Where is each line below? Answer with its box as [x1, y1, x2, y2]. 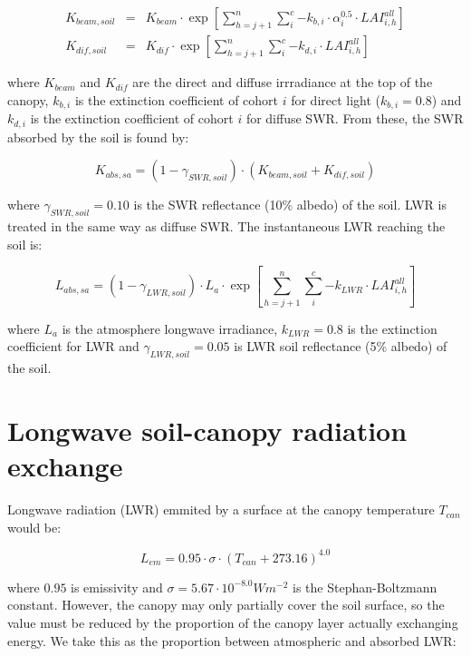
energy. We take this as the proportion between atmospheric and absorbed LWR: [7, 631, 457, 650]
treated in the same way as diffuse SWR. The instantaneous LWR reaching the [7, 216, 446, 235]
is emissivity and [71, 577, 163, 596]
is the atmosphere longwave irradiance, [62, 318, 278, 338]
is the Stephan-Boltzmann [293, 577, 437, 596]
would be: [7, 517, 62, 536]
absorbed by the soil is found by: [7, 127, 189, 146]
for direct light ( [291, 90, 381, 109]
